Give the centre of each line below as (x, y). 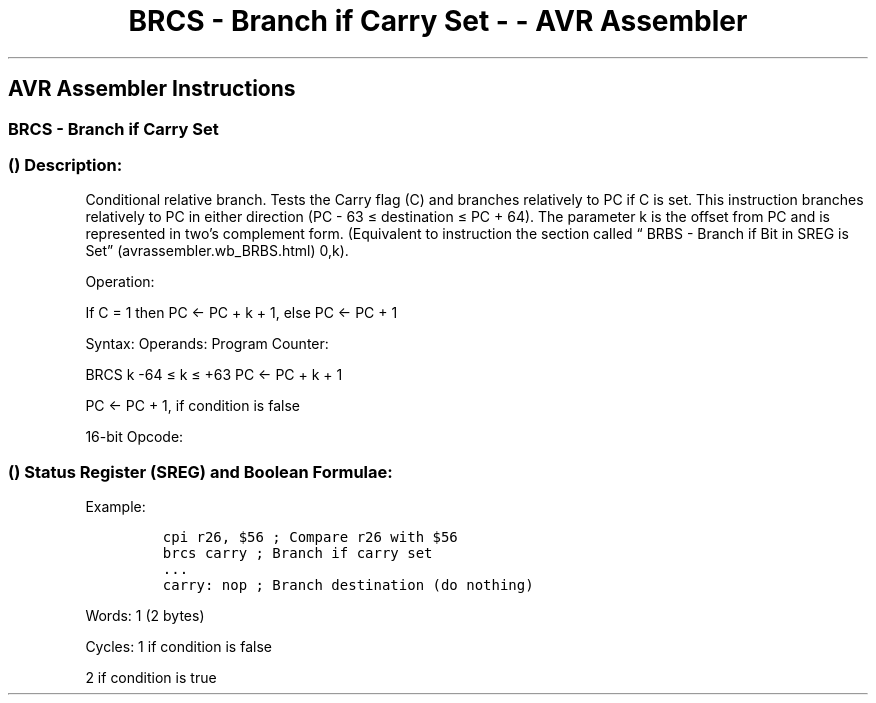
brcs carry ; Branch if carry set (297, 553)
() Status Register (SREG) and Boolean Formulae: (200, 471)
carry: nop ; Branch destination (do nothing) (348, 585)
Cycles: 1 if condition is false (178, 647)
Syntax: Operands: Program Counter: (207, 344)
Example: (115, 507)
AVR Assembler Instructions (152, 89)
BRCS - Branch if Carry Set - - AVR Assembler (438, 21)
